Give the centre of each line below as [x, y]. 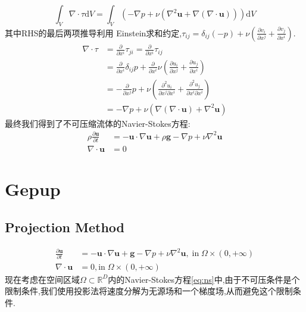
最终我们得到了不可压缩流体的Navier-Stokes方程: [98, 123]
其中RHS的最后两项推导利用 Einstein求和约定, [93, 32]
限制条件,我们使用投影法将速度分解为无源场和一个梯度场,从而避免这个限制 [149, 291]
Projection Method [65, 227]
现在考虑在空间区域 [42, 279]
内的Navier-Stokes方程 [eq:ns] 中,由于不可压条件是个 [204, 279]
